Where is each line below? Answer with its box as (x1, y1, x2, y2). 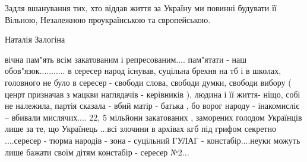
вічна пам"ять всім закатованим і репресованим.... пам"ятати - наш (5, 53, 246, 65)
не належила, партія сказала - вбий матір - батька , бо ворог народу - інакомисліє (5, 99, 300, 112)
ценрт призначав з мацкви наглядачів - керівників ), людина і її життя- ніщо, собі (5, 88, 300, 100)
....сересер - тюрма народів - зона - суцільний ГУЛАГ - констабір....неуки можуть (5, 134, 300, 146)
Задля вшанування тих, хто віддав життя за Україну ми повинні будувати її (5, 2, 277, 14)
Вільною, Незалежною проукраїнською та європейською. (5, 13, 211, 25)
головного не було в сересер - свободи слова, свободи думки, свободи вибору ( (5, 76, 292, 88)
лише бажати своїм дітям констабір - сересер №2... (5, 145, 189, 158)
